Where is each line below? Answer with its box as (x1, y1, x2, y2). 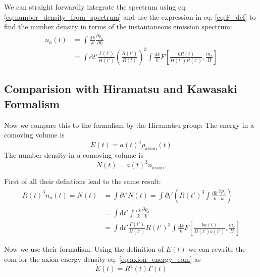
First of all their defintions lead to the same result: (4, 176, 161, 187)
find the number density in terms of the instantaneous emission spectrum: (4, 21, 232, 32)
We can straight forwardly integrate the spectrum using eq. (4, 2, 187, 12)
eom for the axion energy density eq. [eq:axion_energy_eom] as (4, 253, 201, 264)
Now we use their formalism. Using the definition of (4, 244, 164, 254)
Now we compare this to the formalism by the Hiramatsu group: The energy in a (4, 119, 254, 130)
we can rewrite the (188, 244, 246, 254)
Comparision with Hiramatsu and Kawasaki (4, 81, 237, 97)
